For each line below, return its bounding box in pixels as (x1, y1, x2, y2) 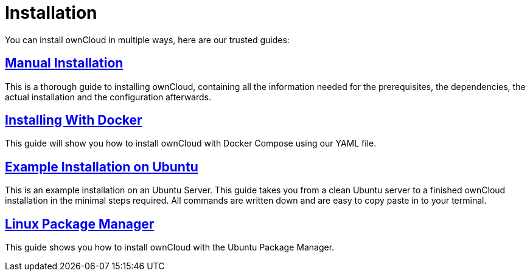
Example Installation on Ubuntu (5, 159, 198, 174)
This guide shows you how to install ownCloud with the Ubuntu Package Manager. (5, 242, 335, 253)
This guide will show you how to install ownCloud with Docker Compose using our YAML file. (5, 138, 377, 149)
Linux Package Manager (5, 216, 155, 232)
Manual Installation (5, 55, 124, 71)
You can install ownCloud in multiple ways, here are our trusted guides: (5, 34, 290, 45)
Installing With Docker (5, 112, 142, 128)
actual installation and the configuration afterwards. (5, 91, 212, 102)
